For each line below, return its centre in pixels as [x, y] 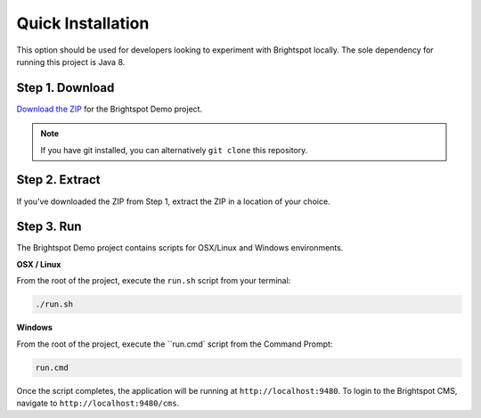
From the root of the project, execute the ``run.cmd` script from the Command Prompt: [175, 344]
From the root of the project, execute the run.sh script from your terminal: [154, 281]
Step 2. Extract [58, 180]
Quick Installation [83, 23]
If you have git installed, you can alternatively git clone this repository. [174, 150]
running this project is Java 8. [71, 61]
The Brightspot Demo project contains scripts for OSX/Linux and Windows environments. [180, 248]
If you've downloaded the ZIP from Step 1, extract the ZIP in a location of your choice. [173, 201]
